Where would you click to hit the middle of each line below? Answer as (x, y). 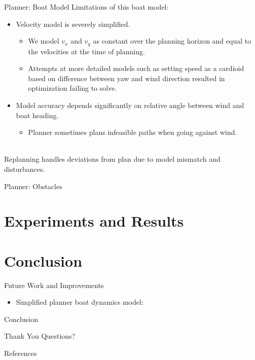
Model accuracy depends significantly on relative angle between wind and (130, 105)
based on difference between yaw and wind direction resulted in (126, 78)
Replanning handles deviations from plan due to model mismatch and (112, 159)
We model (44, 41)
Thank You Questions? (40, 336)
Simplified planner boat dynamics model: (80, 302)
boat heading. (37, 115)
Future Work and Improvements (54, 285)
